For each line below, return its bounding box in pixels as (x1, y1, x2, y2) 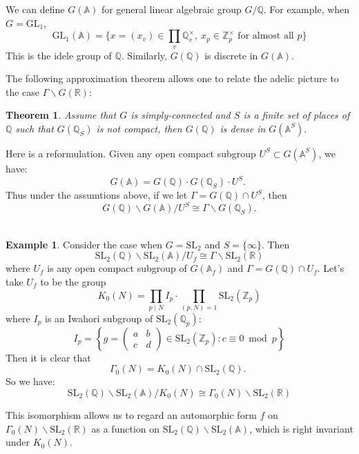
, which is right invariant (249, 421, 353, 435)
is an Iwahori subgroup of (45, 310, 153, 325)
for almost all (237, 31, 294, 41)
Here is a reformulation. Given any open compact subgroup (6, 146, 256, 160)
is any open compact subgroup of (47, 261, 187, 275)
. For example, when (263, 2, 350, 16)
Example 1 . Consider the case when (6, 237, 163, 251)
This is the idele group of (6, 48, 112, 62)
